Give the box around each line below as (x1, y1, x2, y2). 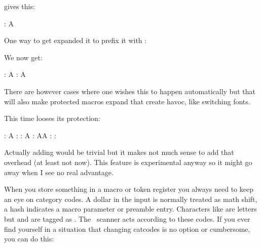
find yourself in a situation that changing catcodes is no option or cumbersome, (4, 223, 250, 234)
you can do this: (4, 233, 54, 244)
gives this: (4, 1, 35, 11)
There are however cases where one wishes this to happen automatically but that (4, 86, 255, 96)
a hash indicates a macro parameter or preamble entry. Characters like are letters (4, 203, 257, 214)
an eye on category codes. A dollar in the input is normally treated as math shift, (4, 193, 257, 204)
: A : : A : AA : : (4, 130, 56, 140)
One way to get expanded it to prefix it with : (4, 35, 147, 46)
